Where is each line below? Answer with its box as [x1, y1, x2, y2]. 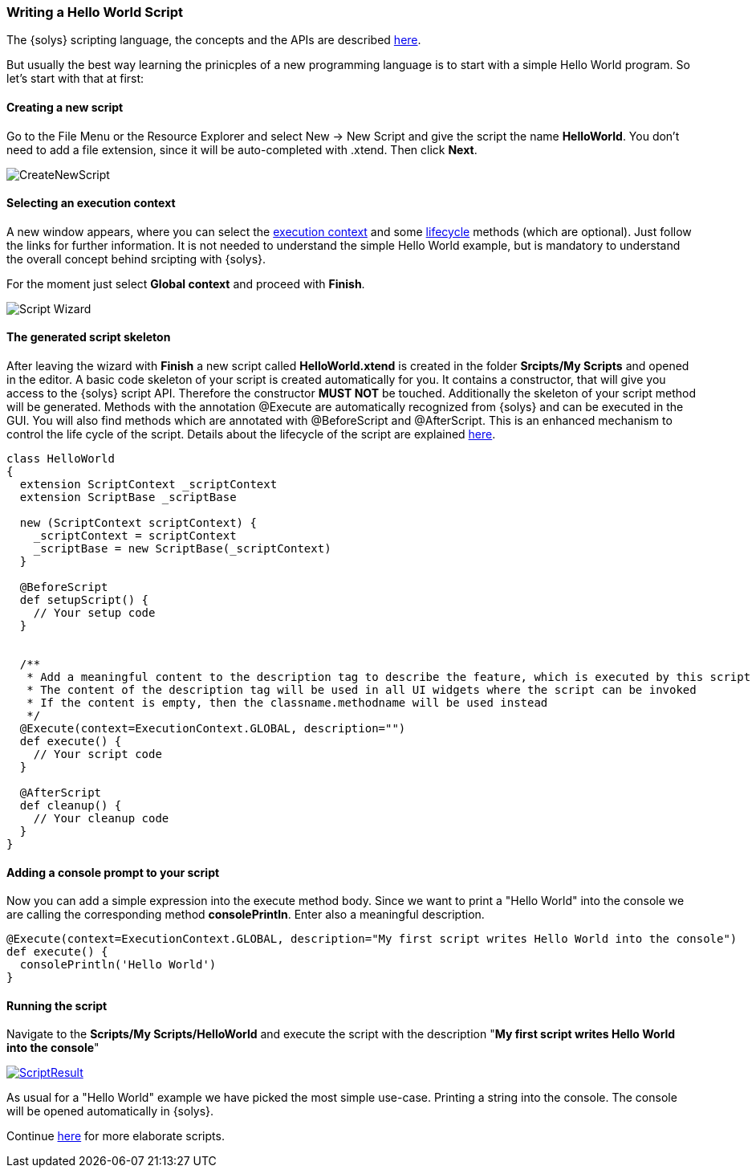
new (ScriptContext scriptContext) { [19, 516, 257, 530]
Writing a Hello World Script [6, 4, 184, 20]
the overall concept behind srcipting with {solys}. [6, 251, 266, 266]
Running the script [6, 998, 108, 1013]
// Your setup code [33, 606, 156, 620]
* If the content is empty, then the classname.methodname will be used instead [26, 696, 548, 710]
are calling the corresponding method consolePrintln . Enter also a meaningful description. [6, 907, 485, 922]
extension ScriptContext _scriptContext [19, 478, 278, 491]
